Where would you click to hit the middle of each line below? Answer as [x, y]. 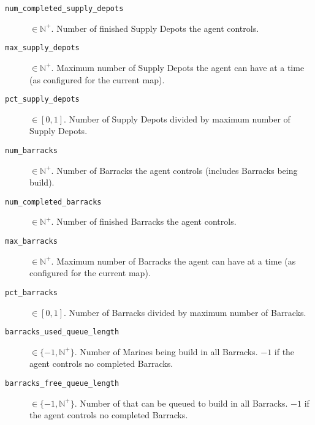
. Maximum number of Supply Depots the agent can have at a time [178, 67]
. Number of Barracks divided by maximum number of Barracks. [185, 312]
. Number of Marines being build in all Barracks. [166, 351]
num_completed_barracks [53, 202]
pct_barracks [31, 292]
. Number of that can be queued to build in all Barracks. [181, 403]
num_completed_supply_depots [64, 9]
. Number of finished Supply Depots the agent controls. [155, 28]
